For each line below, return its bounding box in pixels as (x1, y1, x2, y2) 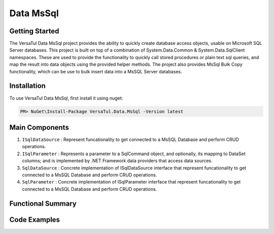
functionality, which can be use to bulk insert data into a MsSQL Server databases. (9, 68, 182, 74)
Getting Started (9, 27, 59, 35)
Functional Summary (9, 199, 77, 208)
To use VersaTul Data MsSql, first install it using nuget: (9, 95, 123, 101)
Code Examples (9, 215, 60, 224)
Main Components (9, 123, 70, 131)
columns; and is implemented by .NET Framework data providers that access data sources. (22, 158, 213, 164)
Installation (9, 81, 46, 90)
